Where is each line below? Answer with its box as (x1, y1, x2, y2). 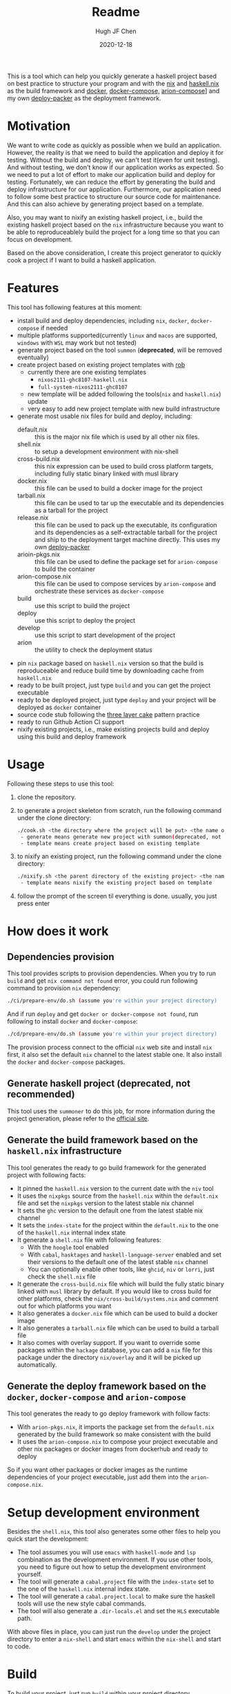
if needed (40, 323, 68, 332)
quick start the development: (7, 1535, 89, 1543)
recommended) (7, 1089, 75, 1100)
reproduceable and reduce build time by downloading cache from (17, 666, 204, 675)
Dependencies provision (7, 951, 115, 963)
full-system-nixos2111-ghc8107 (37, 384, 128, 390)
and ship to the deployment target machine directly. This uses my (34, 535, 221, 543)
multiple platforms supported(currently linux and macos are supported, (17, 331, 218, 339)
